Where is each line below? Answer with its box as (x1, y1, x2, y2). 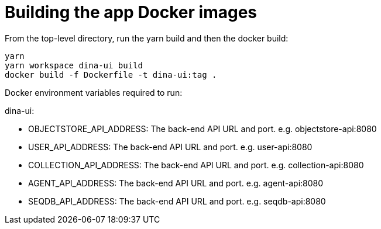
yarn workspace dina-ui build (5, 60, 143, 70)
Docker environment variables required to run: (5, 87, 183, 98)
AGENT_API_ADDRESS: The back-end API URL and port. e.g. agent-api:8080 (28, 178, 324, 188)
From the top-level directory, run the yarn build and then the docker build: (5, 33, 289, 43)
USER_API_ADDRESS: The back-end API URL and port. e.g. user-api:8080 (28, 141, 313, 152)
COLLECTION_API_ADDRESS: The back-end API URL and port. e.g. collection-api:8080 (28, 159, 364, 170)
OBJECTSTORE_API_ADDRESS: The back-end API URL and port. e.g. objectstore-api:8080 (28, 123, 377, 134)
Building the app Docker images (5, 2, 258, 22)
